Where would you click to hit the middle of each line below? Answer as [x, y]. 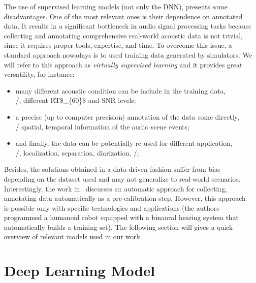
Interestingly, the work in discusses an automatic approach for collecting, [116, 188]
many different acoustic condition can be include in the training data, [120, 90]
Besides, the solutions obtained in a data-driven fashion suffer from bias [112, 169]
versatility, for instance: [39, 74]
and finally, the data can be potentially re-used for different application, [124, 143]
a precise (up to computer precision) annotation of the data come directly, [127, 116]
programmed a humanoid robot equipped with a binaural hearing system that [121, 217]
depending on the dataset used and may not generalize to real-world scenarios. [122, 178]
